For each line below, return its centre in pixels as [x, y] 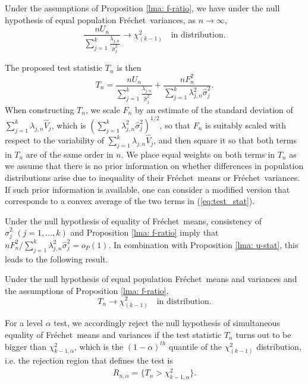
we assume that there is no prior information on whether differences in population [154, 166]
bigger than [26, 346]
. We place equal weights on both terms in [198, 154]
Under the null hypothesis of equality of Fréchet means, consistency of [133, 220]
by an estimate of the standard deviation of [214, 109]
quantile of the [196, 346]
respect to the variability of [54, 140]
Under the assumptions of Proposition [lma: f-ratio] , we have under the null [142, 8]
